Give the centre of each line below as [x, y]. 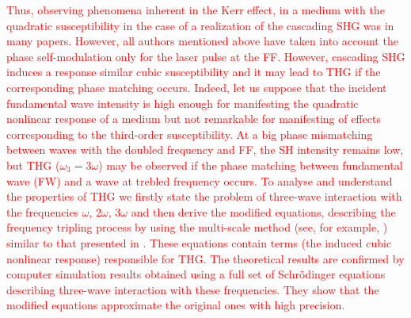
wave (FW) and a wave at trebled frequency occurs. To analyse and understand [200, 180]
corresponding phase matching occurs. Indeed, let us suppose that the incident [197, 87]
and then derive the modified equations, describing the [263, 211]
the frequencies [43, 211]
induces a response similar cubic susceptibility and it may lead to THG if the [194, 72]
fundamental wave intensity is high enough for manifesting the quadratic [183, 103]
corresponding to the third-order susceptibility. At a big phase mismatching [190, 134]
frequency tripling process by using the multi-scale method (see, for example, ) [197, 227]
